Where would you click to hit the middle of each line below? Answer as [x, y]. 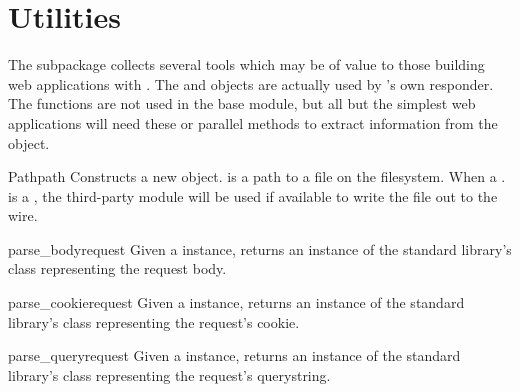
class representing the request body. [117, 268]
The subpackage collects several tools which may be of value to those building [246, 64]
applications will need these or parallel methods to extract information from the [253, 122]
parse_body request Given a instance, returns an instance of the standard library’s [260, 248]
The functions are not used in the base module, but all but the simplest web [242, 103]
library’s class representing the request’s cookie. [154, 321]
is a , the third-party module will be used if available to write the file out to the [253, 195]
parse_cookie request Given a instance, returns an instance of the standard [236, 302]
